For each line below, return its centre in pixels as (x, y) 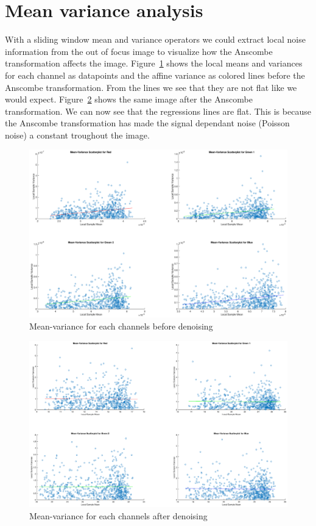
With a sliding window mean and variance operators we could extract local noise (155, 39)
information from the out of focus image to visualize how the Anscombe (139, 51)
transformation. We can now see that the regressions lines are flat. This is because (158, 111)
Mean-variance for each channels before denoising (121, 326)
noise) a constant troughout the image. (77, 135)
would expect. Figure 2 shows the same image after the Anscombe (129, 99)
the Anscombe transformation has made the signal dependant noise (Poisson (147, 123)
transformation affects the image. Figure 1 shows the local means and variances (154, 63)
